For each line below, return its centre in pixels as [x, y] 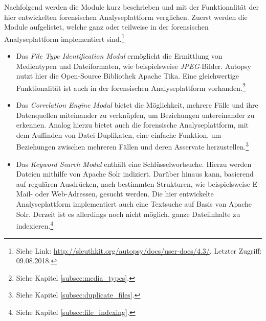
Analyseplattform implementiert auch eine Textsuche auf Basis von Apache [134, 204]
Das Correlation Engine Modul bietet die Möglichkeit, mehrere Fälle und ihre [137, 105]
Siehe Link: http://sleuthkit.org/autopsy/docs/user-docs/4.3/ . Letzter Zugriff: [139, 250]
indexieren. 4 [35, 225]
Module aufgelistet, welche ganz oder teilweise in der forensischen [106, 27]
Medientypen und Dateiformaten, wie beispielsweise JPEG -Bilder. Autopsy [134, 66]
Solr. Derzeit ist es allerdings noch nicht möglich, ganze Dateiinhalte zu [128, 214]
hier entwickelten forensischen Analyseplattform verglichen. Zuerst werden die [126, 17]
